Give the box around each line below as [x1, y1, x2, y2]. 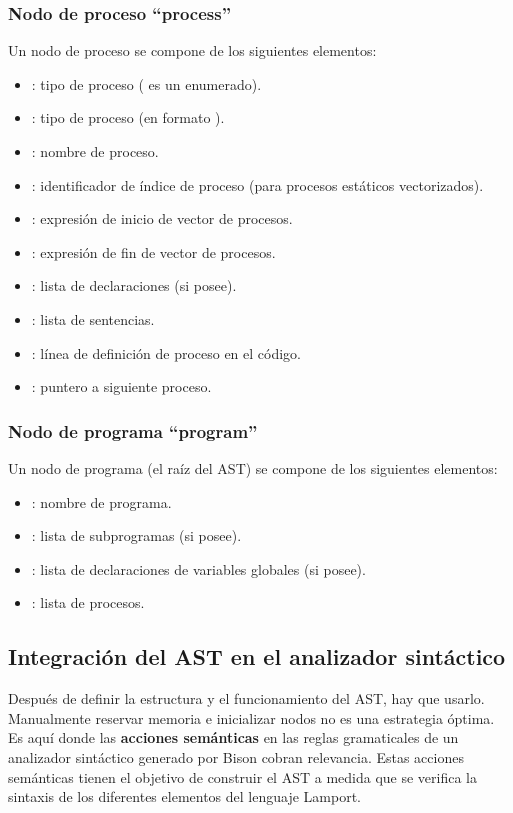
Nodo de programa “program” [8, 418, 258, 443]
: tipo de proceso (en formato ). [31, 107, 225, 128]
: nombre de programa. [31, 491, 172, 512]
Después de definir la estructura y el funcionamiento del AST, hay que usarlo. [8, 688, 485, 709]
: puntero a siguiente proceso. [31, 376, 212, 397]
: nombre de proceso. [31, 141, 159, 161]
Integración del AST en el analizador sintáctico [8, 641, 506, 672]
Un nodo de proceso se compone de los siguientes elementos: [8, 40, 377, 61]
